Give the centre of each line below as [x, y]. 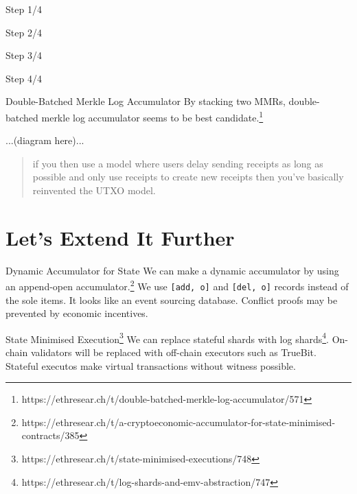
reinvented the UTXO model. [94, 190]
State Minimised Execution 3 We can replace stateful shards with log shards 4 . [167, 338]
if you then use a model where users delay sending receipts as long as [178, 163]
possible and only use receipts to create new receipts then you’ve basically [188, 177]
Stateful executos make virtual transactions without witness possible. [151, 365]
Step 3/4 [24, 55]
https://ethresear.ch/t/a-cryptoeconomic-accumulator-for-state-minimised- [178, 422]
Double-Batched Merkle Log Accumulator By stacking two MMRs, [146, 101]
